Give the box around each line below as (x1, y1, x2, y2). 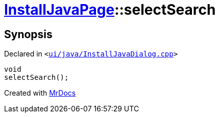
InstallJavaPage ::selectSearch (4, 1, 216, 18)
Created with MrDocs (4, 89, 76, 98)
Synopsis (4, 27, 53, 41)
